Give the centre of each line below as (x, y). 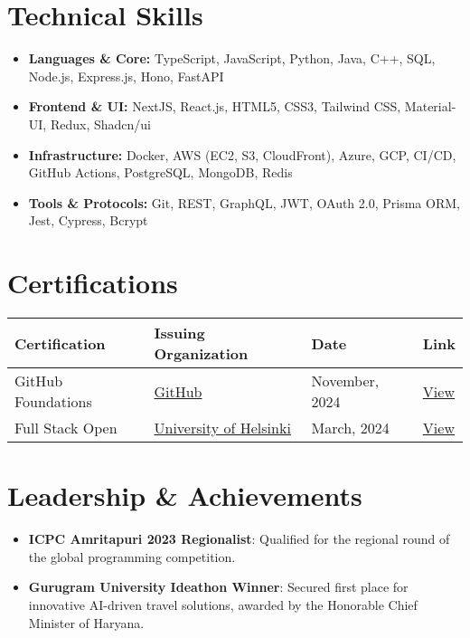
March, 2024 (350, 428)
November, (345, 381)
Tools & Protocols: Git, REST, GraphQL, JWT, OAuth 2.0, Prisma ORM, (244, 202)
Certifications (93, 283)
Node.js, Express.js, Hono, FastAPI (126, 76)
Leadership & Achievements (185, 495)
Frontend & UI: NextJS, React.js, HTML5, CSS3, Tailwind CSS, (215, 106)
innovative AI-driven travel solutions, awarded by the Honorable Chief (223, 604)
